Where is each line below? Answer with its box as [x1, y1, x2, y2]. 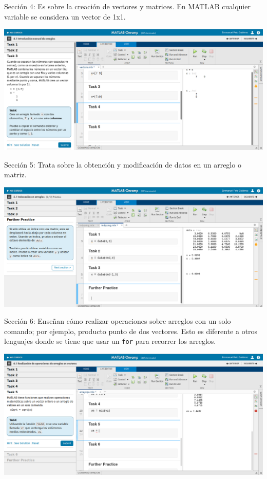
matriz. [4, 169, 27, 180]
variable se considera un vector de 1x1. [4, 11, 126, 22]
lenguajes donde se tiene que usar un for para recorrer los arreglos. [4, 336, 216, 346]
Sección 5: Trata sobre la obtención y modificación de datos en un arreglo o [4, 159, 241, 170]
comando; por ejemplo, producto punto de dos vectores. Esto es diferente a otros [4, 325, 258, 336]
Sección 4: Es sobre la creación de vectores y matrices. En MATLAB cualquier [4, 1, 251, 11]
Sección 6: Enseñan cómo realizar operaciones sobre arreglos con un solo [4, 316, 231, 326]
